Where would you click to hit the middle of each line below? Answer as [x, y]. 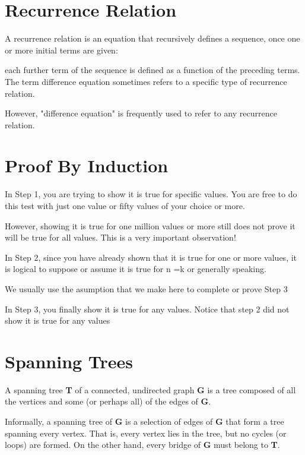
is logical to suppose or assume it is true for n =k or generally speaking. [136, 269]
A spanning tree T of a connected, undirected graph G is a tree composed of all [150, 389]
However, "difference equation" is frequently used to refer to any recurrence [141, 113]
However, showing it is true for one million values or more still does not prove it [150, 225]
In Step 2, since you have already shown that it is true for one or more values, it [151, 257]
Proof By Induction [87, 165]
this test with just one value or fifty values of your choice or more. [125, 206]
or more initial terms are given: [61, 50]
